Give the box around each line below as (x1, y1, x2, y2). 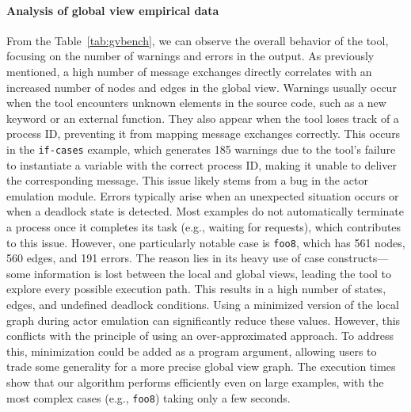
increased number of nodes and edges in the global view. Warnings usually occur (6, 78, 397, 95)
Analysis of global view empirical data (6, 2, 219, 18)
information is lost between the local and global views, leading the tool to (34, 265, 392, 281)
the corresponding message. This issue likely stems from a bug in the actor (6, 172, 368, 189)
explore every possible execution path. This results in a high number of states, (6, 280, 386, 297)
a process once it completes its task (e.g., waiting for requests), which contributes (6, 218, 401, 235)
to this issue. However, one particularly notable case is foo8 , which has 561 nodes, (6, 234, 405, 250)
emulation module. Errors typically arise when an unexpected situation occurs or (6, 187, 399, 204)
